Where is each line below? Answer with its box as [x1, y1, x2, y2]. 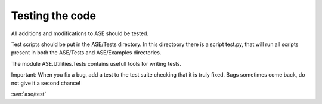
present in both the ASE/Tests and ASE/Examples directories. [11, 49, 162, 56]
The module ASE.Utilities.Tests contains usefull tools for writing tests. [11, 60, 182, 67]
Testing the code [11, 9, 97, 22]
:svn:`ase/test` [11, 90, 47, 97]
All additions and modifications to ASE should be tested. [11, 30, 149, 37]
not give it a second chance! [11, 79, 80, 87]
